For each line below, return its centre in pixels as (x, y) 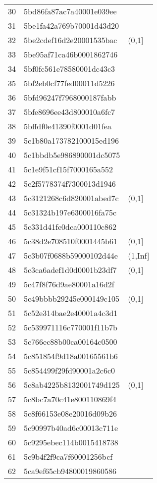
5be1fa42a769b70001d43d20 (72, 26)
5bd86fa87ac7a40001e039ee (70, 11)
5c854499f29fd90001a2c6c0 (70, 370)
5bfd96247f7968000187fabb (70, 97)
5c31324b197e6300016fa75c (70, 212)
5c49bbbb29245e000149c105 (72, 298)
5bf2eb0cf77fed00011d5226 (69, 83)
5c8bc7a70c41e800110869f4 (70, 399)
